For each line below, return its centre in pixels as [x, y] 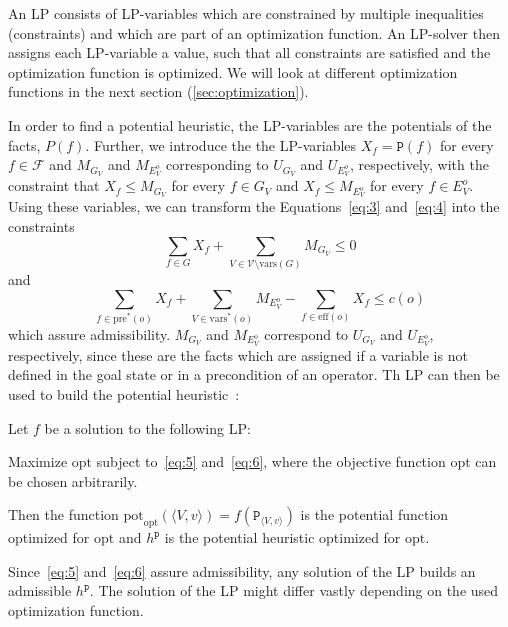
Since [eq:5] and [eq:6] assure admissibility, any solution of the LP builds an [242, 570]
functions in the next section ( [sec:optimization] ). [158, 91]
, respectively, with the [419, 164]
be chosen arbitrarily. [73, 480]
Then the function [63, 514]
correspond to [306, 333]
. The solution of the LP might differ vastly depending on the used [294, 590]
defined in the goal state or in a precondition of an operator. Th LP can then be [254, 374]
